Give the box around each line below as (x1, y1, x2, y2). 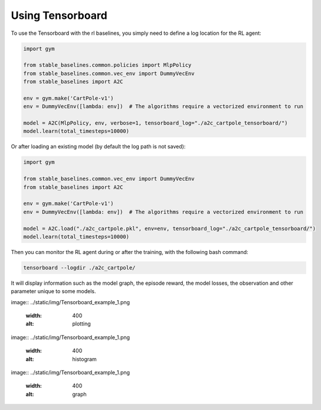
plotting (72, 320, 91, 327)
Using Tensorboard (11, 9, 107, 22)
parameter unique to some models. (11, 288, 96, 295)
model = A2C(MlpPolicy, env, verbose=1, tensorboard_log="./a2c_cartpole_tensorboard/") (23, 120, 289, 126)
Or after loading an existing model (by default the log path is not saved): (11, 143, 186, 150)
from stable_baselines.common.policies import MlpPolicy (23, 62, 192, 69)
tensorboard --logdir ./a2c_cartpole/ (23, 264, 136, 271)
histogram (72, 355, 97, 363)
